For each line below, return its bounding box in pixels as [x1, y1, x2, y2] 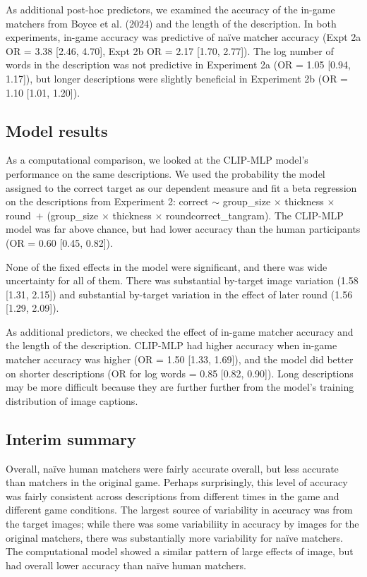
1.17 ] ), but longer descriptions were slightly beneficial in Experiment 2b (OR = [6, 71, 349, 85]
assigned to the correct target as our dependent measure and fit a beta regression [6, 180, 357, 195]
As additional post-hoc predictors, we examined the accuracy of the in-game [6, 2, 335, 16]
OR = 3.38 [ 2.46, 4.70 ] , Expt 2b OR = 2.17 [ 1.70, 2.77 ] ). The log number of [6, 43, 334, 58]
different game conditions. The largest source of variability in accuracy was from [6, 502, 353, 517]
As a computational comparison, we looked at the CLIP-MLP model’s [6, 152, 308, 167]
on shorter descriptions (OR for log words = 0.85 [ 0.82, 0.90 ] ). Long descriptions [6, 365, 354, 380]
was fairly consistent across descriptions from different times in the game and [6, 488, 339, 503]
